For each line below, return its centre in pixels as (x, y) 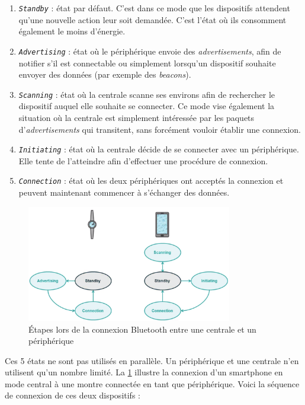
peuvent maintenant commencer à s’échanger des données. (124, 192)
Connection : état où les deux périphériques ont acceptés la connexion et (151, 181)
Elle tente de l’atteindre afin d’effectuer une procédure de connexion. (143, 160)
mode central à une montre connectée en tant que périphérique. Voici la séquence (152, 383)
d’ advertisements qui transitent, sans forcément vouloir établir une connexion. (160, 129)
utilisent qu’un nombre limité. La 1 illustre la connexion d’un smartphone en (144, 372)
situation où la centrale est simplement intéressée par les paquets (137, 117)
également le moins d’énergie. (72, 31)
